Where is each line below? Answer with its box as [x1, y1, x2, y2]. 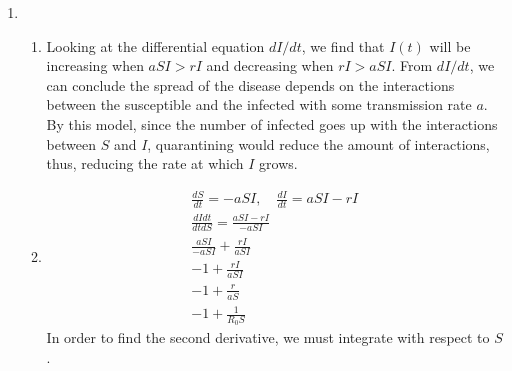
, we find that [301, 35, 385, 56]
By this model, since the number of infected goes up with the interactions [46, 113, 498, 134]
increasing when [46, 55, 144, 76]
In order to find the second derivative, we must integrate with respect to [46, 327, 490, 348]
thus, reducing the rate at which [46, 153, 244, 174]
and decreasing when [206, 55, 334, 76]
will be [429, 35, 471, 56]
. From [391, 55, 433, 76]
